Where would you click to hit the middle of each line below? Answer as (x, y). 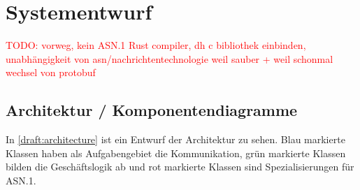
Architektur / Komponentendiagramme (152, 110)
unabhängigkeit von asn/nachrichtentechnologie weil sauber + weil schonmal (170, 58)
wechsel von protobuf (51, 72)
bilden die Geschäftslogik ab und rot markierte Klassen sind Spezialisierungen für (180, 167)
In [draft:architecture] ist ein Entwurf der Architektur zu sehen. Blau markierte (175, 139)
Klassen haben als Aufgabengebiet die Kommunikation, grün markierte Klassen (176, 153)
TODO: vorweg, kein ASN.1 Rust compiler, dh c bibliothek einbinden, (156, 45)
